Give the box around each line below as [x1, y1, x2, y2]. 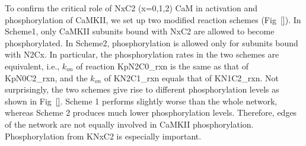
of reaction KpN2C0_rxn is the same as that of [76, 59, 249, 72]
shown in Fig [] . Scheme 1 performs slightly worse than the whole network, [5, 94, 278, 107]
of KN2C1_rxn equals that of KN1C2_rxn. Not [104, 71, 279, 84]
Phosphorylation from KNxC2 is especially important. [5, 129, 202, 142]
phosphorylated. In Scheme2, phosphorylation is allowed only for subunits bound [5, 36, 298, 49]
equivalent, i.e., [5, 59, 60, 72]
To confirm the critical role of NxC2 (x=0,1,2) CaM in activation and [5, 2, 257, 14]
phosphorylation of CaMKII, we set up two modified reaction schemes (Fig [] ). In [5, 13, 301, 26]
